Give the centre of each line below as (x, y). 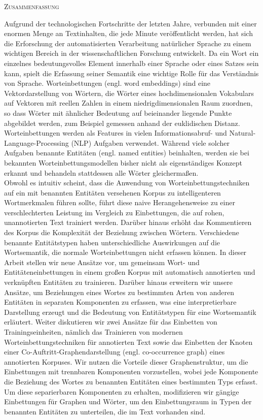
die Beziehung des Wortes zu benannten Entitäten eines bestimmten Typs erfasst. (131, 381)
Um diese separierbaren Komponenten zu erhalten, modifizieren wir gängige (122, 391)
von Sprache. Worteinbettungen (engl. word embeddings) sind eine (107, 83)
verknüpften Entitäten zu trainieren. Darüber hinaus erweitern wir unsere (118, 282)
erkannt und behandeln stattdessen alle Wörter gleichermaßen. (101, 172)
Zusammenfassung (32, 6)
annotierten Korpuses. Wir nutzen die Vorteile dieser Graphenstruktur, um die (126, 361)
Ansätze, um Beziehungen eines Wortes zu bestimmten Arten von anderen (119, 292)
